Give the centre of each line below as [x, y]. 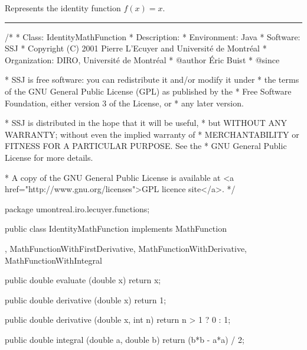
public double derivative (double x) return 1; [86, 299]
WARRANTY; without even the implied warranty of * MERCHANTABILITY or [152, 134]
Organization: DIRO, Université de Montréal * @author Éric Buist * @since [142, 59]
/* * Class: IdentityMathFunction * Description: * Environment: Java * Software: [153, 36]
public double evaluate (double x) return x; [83, 280]
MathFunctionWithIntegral [53, 260]
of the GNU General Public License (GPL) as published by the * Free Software [148, 91]
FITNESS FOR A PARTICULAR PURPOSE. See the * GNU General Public [146, 146]
